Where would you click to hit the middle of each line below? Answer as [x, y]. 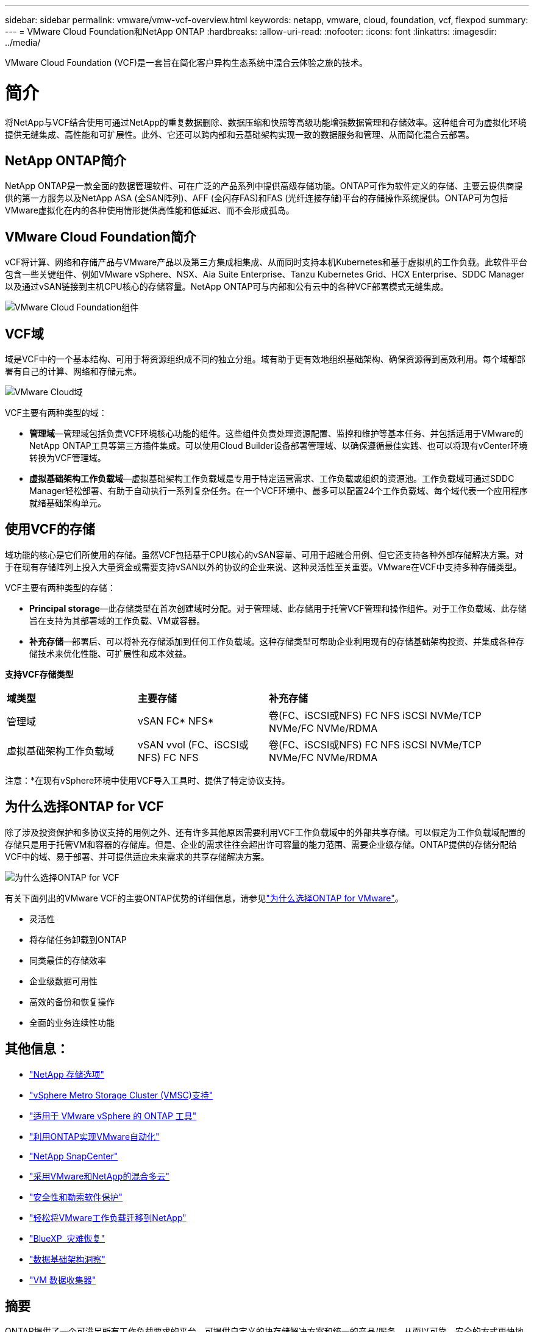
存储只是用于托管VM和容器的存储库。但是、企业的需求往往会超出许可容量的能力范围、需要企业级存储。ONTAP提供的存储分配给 [261, 844]
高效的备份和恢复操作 [72, 1001]
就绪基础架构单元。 [68, 503]
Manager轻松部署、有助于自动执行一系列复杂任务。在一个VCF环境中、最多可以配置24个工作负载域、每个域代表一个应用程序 [279, 491]
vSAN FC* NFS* [176, 721]
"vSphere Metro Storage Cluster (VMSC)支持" [121, 1095]
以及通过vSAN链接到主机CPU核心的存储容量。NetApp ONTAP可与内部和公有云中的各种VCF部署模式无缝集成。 [227, 287]
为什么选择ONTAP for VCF [84, 807]
